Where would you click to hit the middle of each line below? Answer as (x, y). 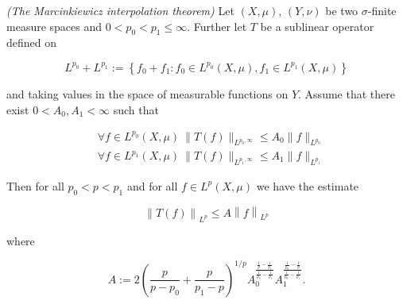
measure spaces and (54, 26)
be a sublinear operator (317, 26)
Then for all (35, 185)
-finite (382, 10)
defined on (32, 42)
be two (342, 10)
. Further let (217, 26)
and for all (152, 185)
